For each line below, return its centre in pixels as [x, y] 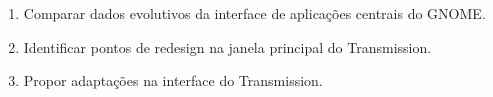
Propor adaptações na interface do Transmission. [173, 80]
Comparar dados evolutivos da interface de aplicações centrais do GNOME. [254, 13]
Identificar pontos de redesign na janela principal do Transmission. [227, 46]
